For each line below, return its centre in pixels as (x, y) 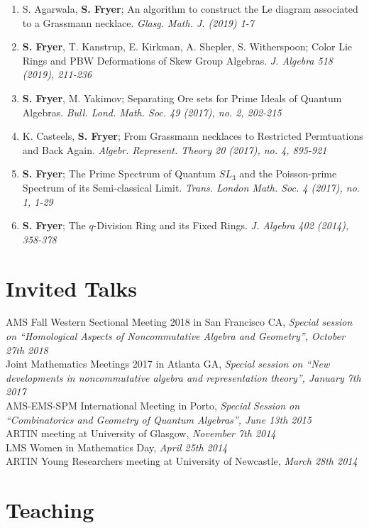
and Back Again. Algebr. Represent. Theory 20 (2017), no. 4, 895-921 (175, 149)
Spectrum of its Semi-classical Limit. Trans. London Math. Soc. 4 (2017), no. (191, 187)
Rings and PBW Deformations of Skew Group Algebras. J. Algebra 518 (177, 60)
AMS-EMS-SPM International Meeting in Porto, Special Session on (153, 405)
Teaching (50, 510)
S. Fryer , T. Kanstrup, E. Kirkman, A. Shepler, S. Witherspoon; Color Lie (187, 46)
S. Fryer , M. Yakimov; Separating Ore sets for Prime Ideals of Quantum (182, 98)
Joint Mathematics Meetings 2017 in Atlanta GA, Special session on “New (168, 364)
